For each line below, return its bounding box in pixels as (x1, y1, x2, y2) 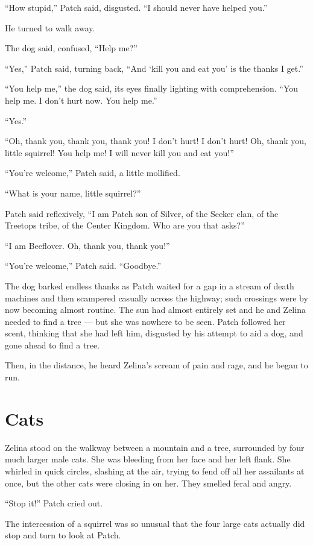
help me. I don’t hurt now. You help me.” (5, 93, 157, 106)
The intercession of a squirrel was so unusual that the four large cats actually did (5, 517, 305, 529)
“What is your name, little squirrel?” (5, 186, 141, 199)
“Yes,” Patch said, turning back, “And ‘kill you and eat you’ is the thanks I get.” (5, 61, 303, 74)
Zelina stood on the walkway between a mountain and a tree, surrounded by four (5, 441, 305, 453)
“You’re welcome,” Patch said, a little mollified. (5, 166, 180, 179)
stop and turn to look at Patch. (5, 529, 121, 541)
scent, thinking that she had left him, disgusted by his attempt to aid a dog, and (5, 327, 303, 339)
